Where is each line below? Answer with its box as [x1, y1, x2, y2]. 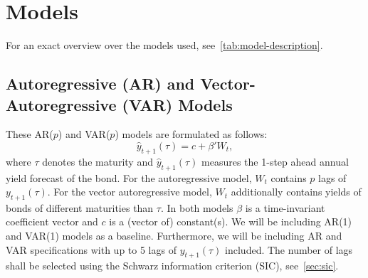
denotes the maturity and [42, 154, 153, 169]
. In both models [160, 200, 233, 215]
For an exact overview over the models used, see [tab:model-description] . [6, 38, 323, 53]
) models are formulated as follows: [115, 127, 268, 141]
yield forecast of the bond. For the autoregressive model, [6, 170, 252, 185]
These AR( [6, 127, 53, 141]
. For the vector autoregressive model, [47, 184, 212, 199]
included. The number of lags [225, 242, 353, 257]
